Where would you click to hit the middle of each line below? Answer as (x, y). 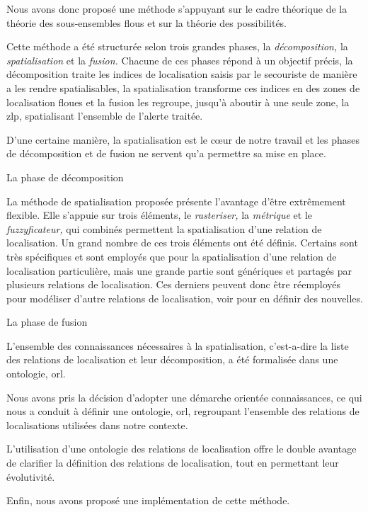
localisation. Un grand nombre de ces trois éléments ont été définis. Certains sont (182, 243)
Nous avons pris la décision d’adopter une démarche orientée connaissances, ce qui (184, 397)
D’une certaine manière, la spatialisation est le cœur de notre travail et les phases (183, 139)
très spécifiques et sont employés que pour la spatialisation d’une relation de (172, 256)
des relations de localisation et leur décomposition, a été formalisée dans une (172, 359)
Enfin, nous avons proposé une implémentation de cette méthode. (148, 500)
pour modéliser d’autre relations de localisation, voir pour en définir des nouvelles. (185, 298)
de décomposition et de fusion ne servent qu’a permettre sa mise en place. (166, 153)
